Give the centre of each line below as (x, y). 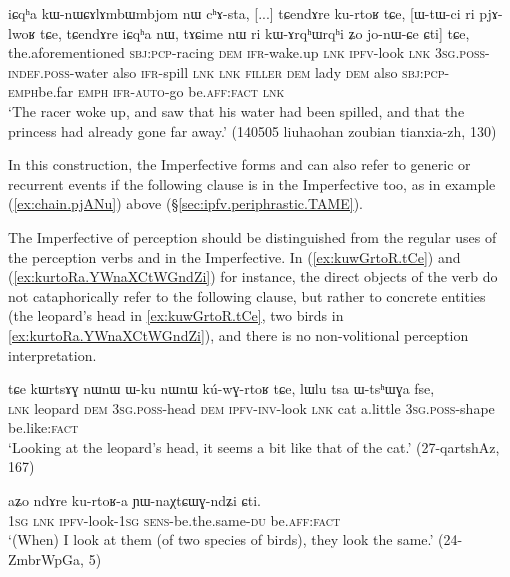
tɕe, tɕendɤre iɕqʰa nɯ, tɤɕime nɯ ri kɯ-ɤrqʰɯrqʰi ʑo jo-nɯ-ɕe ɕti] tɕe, (255, 32)
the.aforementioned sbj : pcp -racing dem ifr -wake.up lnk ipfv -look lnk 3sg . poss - (249, 52)
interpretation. (52, 354)
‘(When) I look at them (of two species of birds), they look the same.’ (221, 539)
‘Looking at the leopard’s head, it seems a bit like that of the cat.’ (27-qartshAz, (254, 446)
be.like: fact (43, 427)
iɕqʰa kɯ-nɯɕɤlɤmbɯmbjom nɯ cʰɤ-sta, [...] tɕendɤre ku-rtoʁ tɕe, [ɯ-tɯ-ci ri (241, 13)
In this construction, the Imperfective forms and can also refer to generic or (239, 164)
